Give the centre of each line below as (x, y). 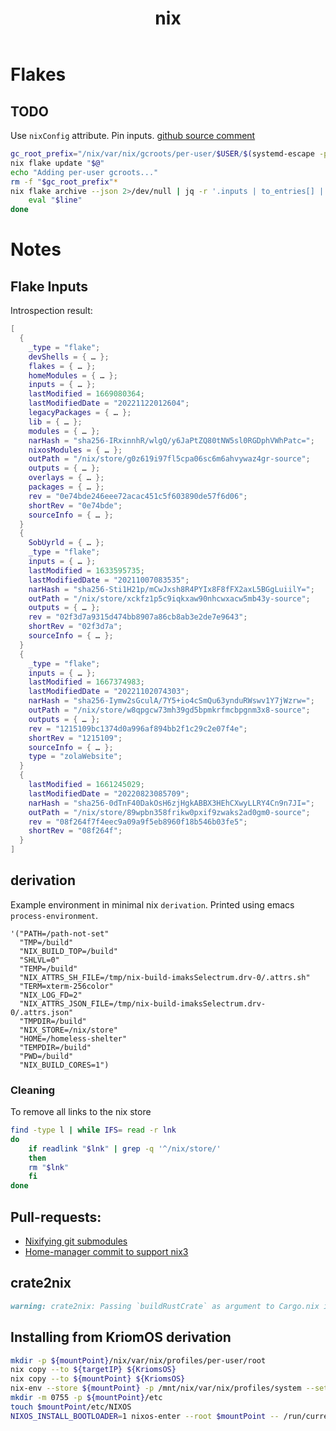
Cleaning (33, 1090)
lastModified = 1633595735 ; (86, 570)
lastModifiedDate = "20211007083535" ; (109, 580)
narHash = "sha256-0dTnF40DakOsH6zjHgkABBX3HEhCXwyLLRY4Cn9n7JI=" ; (171, 803)
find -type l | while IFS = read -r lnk (93, 1130)
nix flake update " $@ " (57, 163)
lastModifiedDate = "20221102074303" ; (109, 692)
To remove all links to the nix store (81, 1112)
